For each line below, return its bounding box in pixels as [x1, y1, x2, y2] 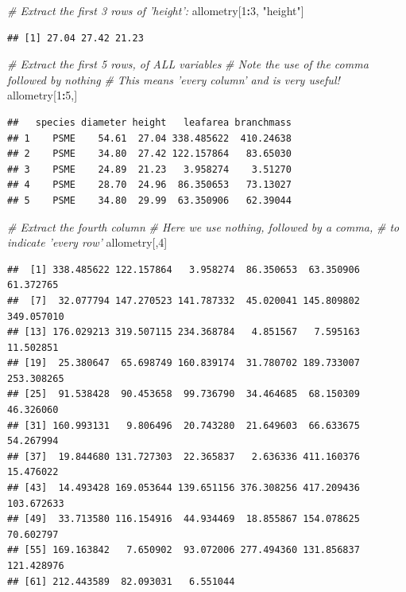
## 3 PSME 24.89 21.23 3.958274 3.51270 [7, 163, 292, 175]
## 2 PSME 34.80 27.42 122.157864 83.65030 [7, 148, 292, 160]
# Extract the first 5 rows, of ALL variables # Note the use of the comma [7, 56, 369, 72]
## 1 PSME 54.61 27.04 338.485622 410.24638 [7, 132, 292, 144]
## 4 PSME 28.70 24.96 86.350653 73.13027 [7, 179, 292, 191]
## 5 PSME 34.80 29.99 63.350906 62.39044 [7, 194, 292, 206]
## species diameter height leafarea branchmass [7, 116, 292, 128]
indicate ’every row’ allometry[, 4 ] [7, 234, 168, 251]
